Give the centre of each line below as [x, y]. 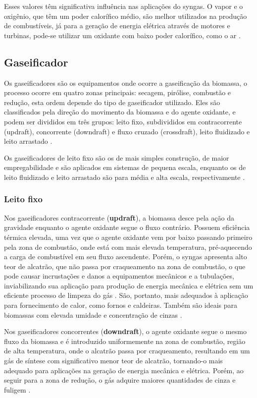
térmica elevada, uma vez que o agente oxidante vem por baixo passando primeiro [128, 237]
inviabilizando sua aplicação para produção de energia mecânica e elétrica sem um [129, 285]
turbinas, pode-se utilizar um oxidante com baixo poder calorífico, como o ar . [122, 35]
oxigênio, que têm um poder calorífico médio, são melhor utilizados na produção [126, 16]
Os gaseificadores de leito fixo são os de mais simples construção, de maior [117, 157]
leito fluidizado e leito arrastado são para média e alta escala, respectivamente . [125, 177]
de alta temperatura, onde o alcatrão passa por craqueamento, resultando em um [127, 351]
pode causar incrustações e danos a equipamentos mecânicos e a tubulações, [119, 276]
